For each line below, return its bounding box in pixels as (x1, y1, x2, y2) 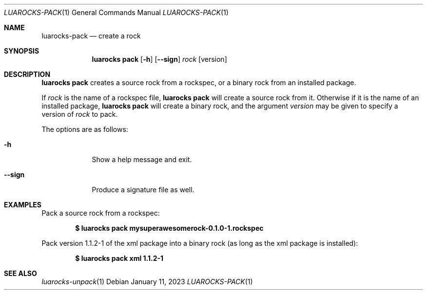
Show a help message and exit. (92, 155, 192, 164)
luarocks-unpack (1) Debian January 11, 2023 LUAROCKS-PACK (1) (41, 277, 253, 286)
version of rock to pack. (41, 110, 118, 118)
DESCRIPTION (4, 70, 51, 78)
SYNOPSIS (4, 47, 39, 55)
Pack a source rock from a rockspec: (41, 209, 160, 217)
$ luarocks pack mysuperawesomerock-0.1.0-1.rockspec (75, 224, 264, 232)
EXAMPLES (4, 201, 41, 209)
